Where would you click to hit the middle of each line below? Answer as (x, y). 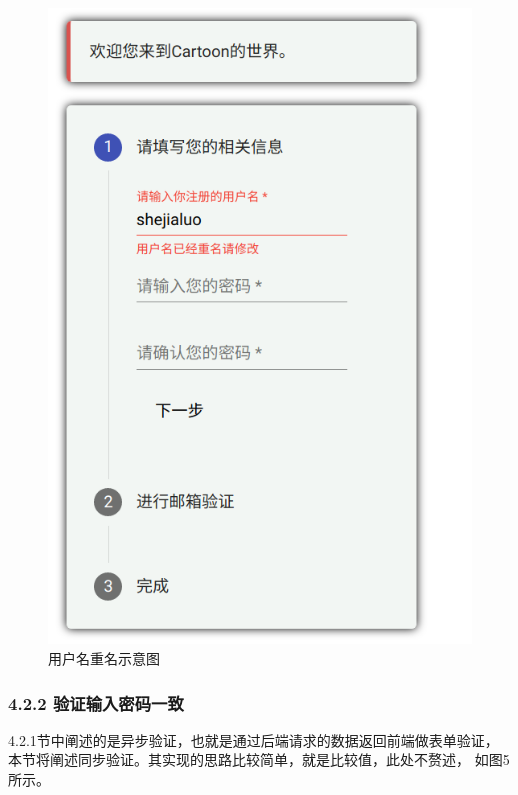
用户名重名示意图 (104, 657)
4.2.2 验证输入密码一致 (96, 702)
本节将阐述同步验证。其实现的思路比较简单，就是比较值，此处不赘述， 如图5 (259, 759)
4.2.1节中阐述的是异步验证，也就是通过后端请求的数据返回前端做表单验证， (253, 739)
